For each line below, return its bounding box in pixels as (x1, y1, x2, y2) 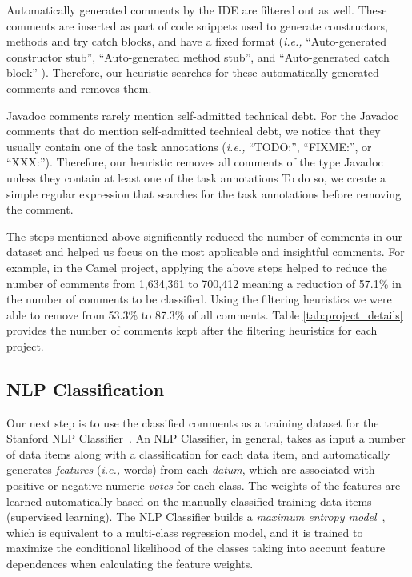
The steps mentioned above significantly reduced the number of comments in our (6, 227, 403, 244)
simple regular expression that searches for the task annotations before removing (6, 185, 402, 202)
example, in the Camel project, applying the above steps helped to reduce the (6, 258, 387, 275)
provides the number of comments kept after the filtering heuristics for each (6, 322, 378, 339)
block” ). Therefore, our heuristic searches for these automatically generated (6, 64, 379, 81)
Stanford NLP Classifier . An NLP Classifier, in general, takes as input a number (6, 430, 406, 447)
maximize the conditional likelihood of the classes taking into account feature (6, 539, 386, 556)
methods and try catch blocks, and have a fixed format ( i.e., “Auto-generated (6, 33, 387, 50)
